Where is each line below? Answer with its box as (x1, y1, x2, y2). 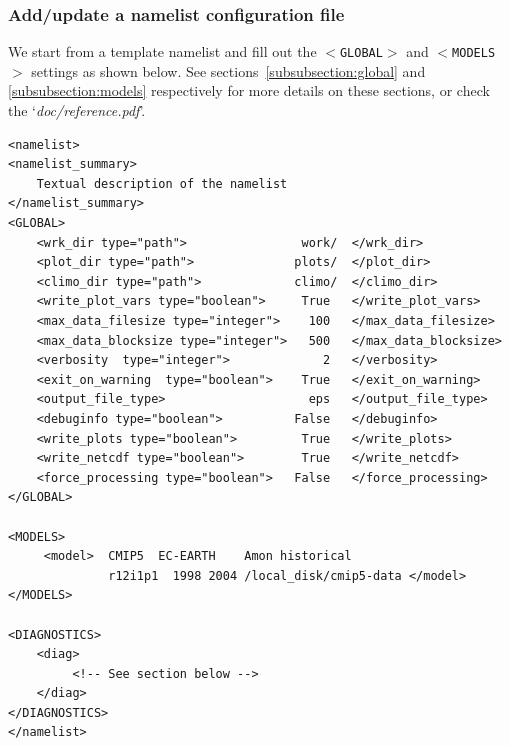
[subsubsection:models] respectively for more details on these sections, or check (8, 80, 490, 101)
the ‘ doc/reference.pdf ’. (8, 100, 146, 121)
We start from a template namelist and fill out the (8, 41, 317, 62)
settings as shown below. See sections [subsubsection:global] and (31, 60, 426, 81)
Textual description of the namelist (36, 176, 288, 191)
